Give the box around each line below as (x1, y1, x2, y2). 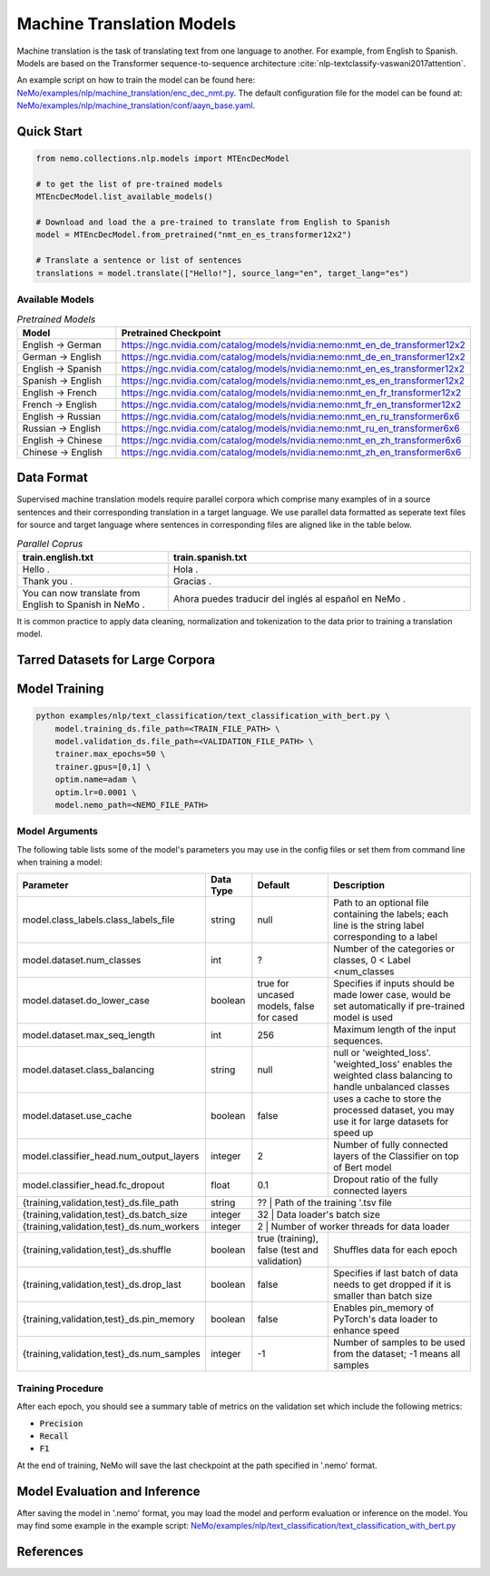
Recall (39, 1431, 69, 1441)
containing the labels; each (332, 908, 449, 921)
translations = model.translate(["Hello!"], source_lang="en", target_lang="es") (35, 268, 410, 278)
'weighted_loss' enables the (332, 1058, 453, 1071)
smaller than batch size (332, 1290, 433, 1302)
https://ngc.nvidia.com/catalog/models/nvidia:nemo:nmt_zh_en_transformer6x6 (121, 445, 462, 458)
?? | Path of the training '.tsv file (257, 1196, 392, 1209)
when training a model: (16, 857, 103, 868)
